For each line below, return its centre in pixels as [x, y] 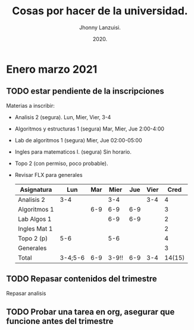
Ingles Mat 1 [35, 229]
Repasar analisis [26, 293]
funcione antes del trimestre [60, 321]
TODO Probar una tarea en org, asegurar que [90, 312]
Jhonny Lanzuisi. [100, 27]
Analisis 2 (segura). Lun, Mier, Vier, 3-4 [63, 117]
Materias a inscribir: [31, 105]
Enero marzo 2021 [52, 69]
